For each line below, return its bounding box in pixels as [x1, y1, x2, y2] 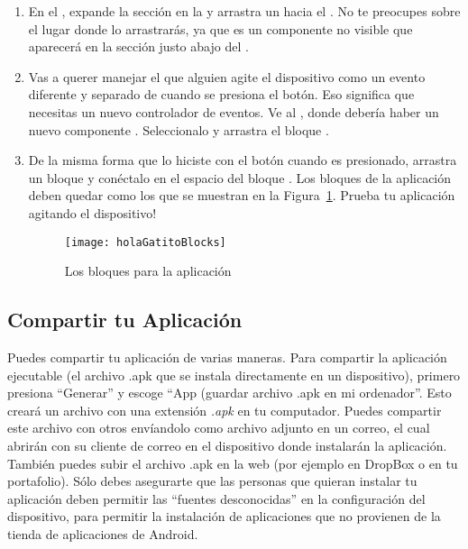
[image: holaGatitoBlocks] [64, 235, 226, 249]
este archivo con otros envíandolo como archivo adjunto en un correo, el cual [7, 418, 430, 437]
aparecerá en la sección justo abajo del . [28, 37, 249, 56]
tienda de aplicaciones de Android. [7, 524, 198, 543]
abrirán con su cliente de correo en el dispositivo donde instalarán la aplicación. [7, 435, 447, 454]
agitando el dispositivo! [28, 203, 157, 222]
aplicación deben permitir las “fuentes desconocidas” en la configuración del [7, 489, 426, 508]
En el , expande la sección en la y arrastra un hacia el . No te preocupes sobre [28, 2, 461, 20]
